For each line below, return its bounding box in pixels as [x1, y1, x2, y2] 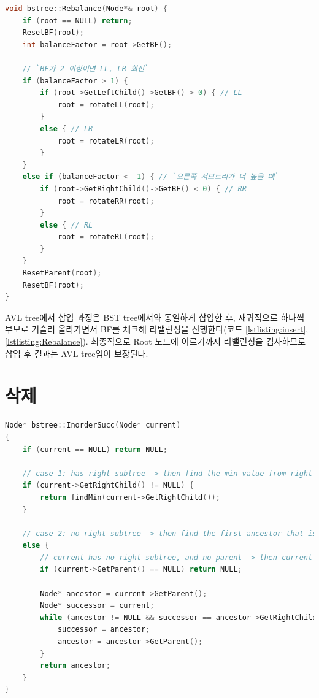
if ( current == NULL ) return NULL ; [22, 445, 167, 454]
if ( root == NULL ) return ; [22, 16, 133, 25]
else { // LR [40, 124, 93, 133]
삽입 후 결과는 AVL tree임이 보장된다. [5, 347, 148, 359]
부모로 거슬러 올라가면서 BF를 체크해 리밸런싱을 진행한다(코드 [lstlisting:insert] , [5, 323, 309, 336]
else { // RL [40, 220, 93, 229]
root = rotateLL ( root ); [57, 100, 155, 109]
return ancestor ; [40, 661, 110, 670]
